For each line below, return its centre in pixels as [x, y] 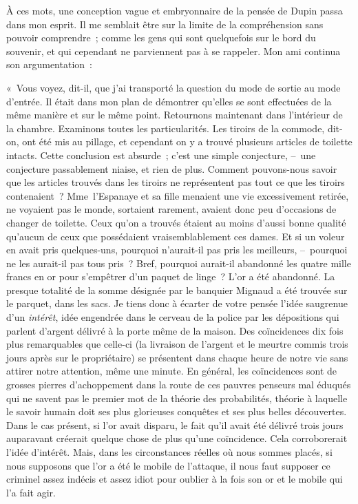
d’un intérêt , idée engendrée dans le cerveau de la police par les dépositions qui [173, 317]
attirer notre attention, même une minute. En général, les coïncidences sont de [172, 371]
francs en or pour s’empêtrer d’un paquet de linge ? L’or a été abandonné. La [171, 276]
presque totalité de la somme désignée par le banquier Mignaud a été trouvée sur [177, 290]
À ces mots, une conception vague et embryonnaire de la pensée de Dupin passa [175, 10]
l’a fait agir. [31, 492]
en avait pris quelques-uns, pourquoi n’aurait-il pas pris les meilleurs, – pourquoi [177, 250]
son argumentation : [49, 64]
